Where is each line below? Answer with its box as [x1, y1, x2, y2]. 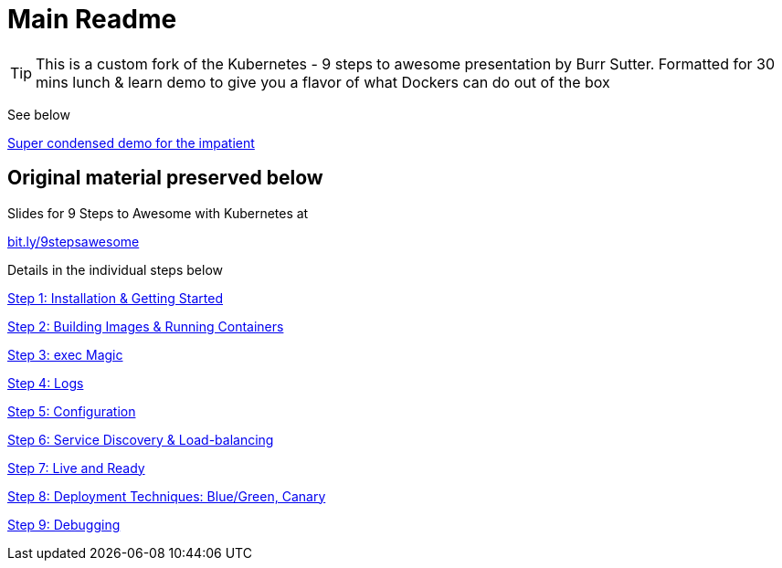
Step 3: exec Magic [7, 346, 123, 363]
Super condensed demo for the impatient [7, 134, 255, 151]
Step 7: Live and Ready [7, 459, 145, 476]
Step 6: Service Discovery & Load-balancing [7, 431, 274, 447]
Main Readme [7, 4, 177, 35]
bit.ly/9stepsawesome [7, 233, 140, 249]
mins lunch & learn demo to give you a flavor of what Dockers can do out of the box [36, 72, 610, 91]
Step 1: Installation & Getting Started [7, 289, 223, 306]
